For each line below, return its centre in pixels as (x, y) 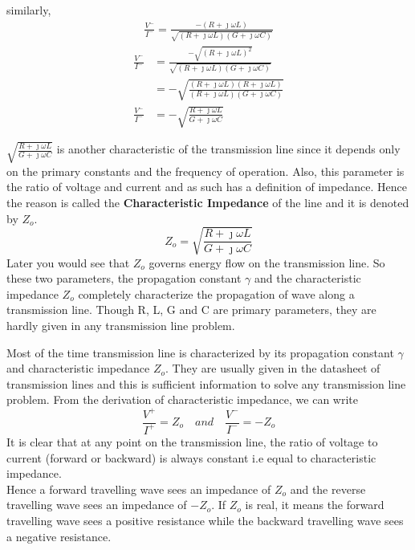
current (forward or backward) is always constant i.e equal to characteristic (191, 457)
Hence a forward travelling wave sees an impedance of (139, 489)
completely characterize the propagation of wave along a (216, 293)
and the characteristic (307, 278)
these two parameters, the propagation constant (124, 278)
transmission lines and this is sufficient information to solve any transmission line (206, 383)
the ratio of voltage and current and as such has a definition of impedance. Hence (207, 187)
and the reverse (328, 489)
